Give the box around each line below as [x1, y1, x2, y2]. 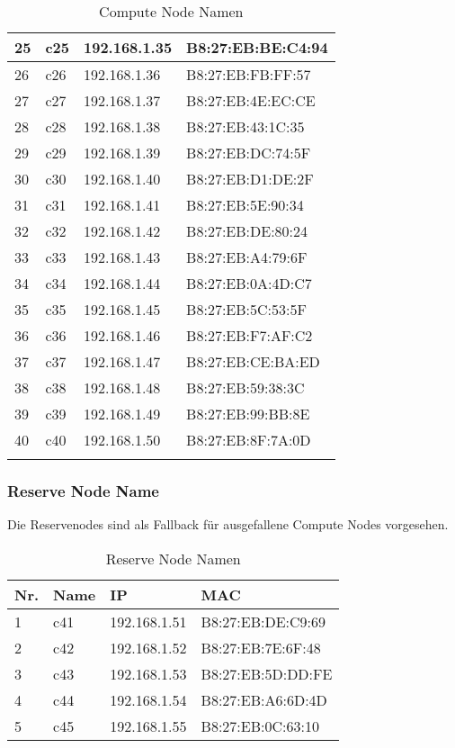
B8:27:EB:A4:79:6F [186, 247, 308, 267]
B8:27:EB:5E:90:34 [186, 194, 304, 215]
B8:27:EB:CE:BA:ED [186, 351, 320, 372]
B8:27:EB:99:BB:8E [186, 403, 310, 424]
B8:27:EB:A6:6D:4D [201, 689, 327, 710]
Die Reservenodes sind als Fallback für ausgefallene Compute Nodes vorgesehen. [7, 515, 449, 534]
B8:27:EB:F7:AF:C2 [186, 325, 313, 346]
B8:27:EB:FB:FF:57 [186, 64, 311, 85]
